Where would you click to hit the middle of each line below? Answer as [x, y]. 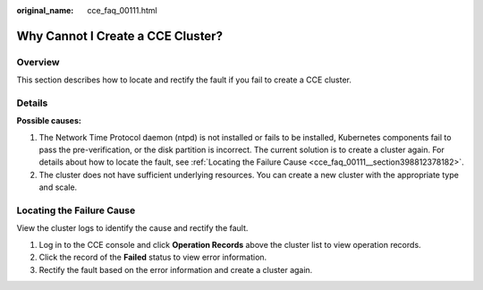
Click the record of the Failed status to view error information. [153, 257]
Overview [38, 62]
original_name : [45, 10]
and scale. [58, 187]
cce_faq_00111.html [122, 10]
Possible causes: [49, 121]
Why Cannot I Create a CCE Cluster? [120, 36]
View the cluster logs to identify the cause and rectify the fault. [132, 228]
